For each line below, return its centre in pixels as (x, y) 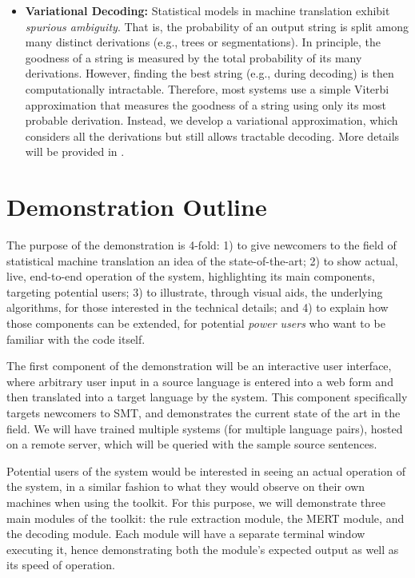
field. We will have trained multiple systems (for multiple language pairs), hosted (205, 428)
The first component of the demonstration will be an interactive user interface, (199, 366)
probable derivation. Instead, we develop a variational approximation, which (211, 120)
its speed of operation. (61, 565)
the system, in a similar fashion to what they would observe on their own (186, 486)
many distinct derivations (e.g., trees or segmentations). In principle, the (203, 42)
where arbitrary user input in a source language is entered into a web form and (200, 381)
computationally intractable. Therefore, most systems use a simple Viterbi (207, 88)
